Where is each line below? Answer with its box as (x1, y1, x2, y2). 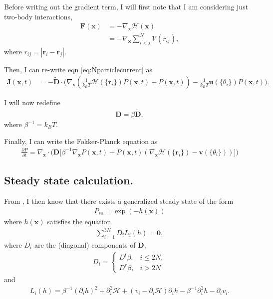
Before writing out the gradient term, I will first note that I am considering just (4, 1, 249, 11)
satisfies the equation (47, 216, 111, 226)
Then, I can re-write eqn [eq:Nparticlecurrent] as (4, 64, 152, 74)
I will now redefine (4, 97, 60, 108)
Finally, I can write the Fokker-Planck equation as (4, 136, 158, 146)
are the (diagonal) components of (34, 239, 136, 250)
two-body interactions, (4, 11, 73, 21)
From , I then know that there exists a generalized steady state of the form (4, 196, 234, 206)
